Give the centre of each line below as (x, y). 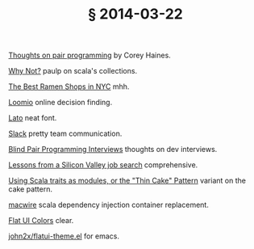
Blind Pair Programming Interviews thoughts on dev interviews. (113, 150)
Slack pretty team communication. (65, 133)
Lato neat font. (33, 118)
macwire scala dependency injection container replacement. (109, 205)
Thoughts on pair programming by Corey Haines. (90, 55)
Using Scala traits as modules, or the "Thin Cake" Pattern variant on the (127, 181)
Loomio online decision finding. (60, 103)
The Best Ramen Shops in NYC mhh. (69, 87)
